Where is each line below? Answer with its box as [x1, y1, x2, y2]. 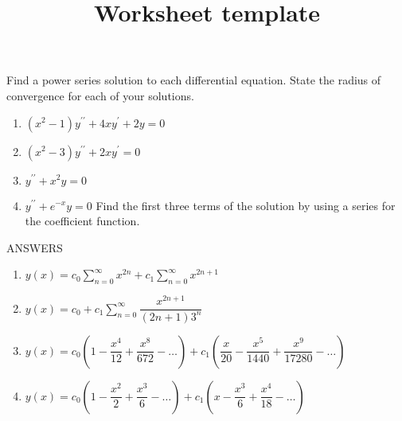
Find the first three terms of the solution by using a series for [96, 197, 396, 213]
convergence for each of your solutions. [6, 87, 194, 103]
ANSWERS [6, 239, 63, 255]
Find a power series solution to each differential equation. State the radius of [6, 72, 381, 88]
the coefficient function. [25, 212, 140, 229]
